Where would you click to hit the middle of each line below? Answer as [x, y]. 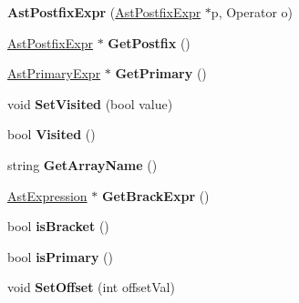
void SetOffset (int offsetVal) [91, 287]
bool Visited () [52, 134]
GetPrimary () [161, 73]
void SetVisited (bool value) [90, 103]
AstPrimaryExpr [54, 73]
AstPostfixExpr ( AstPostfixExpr [104, 12]
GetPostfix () [149, 42]
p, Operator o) [252, 12]
